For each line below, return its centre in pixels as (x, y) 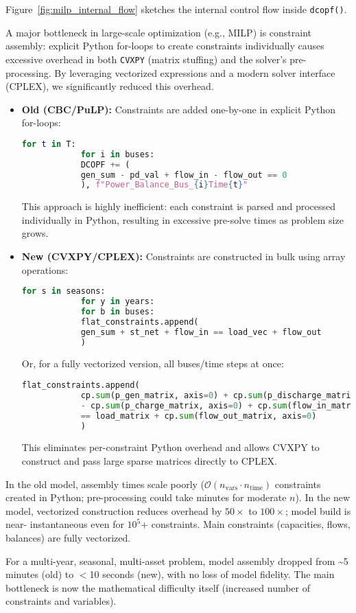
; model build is (318, 510)
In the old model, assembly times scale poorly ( (105, 484)
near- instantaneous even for (65, 524)
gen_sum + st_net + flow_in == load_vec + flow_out (201, 332)
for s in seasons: (63, 291)
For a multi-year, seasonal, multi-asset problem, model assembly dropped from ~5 (177, 560)
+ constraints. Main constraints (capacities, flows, (246, 524)
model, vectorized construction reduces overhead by (114, 510)
